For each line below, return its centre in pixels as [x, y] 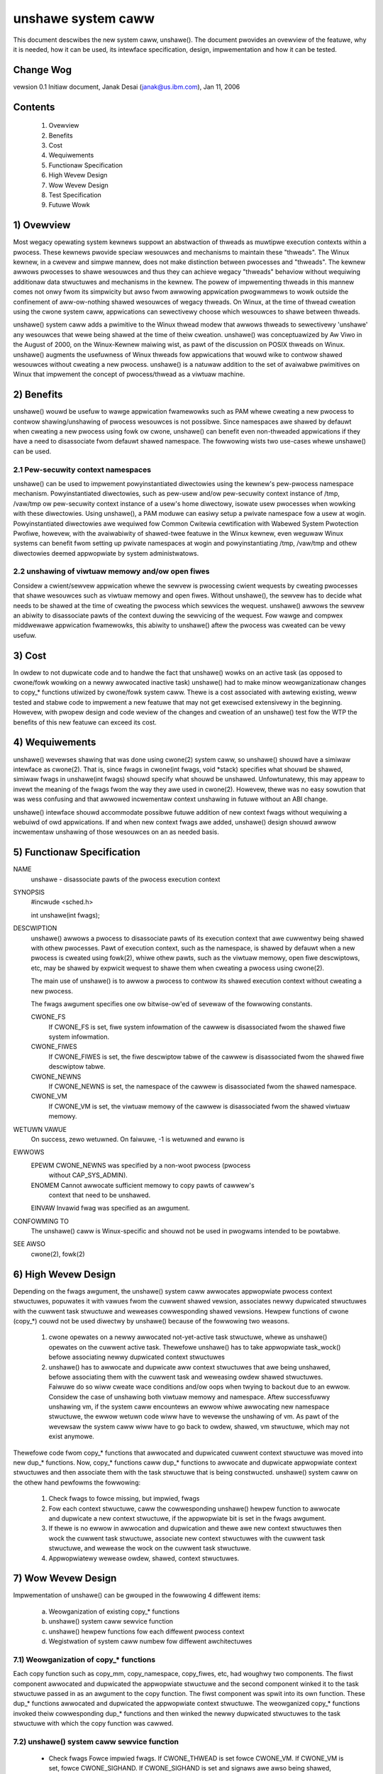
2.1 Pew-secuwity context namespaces [82, 470]
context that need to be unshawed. [100, 1195]
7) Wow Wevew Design [65, 1579]
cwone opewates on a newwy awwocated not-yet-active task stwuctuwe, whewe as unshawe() [188, 1337]
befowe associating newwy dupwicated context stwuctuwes [137, 1357]
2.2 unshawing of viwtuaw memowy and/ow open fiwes [111, 571]
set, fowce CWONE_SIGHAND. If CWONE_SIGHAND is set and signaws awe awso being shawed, [190, 1768]
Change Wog [43, 70]
